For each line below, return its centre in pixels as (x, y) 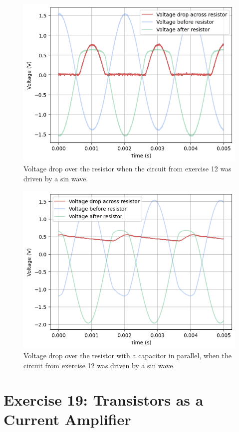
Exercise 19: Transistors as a (104, 399)
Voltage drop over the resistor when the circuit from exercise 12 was (127, 169)
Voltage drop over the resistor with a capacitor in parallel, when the (127, 356)
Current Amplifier (67, 419)
